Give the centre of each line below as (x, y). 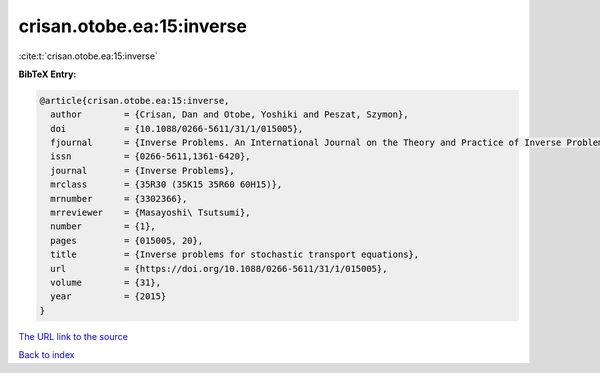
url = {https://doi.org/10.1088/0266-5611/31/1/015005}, (219, 268)
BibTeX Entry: (47, 74)
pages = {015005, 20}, (127, 240)
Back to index (46, 355)
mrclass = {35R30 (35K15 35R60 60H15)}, (166, 184)
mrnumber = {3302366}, (119, 198)
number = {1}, (103, 226)
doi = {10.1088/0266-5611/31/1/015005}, (177, 128)
